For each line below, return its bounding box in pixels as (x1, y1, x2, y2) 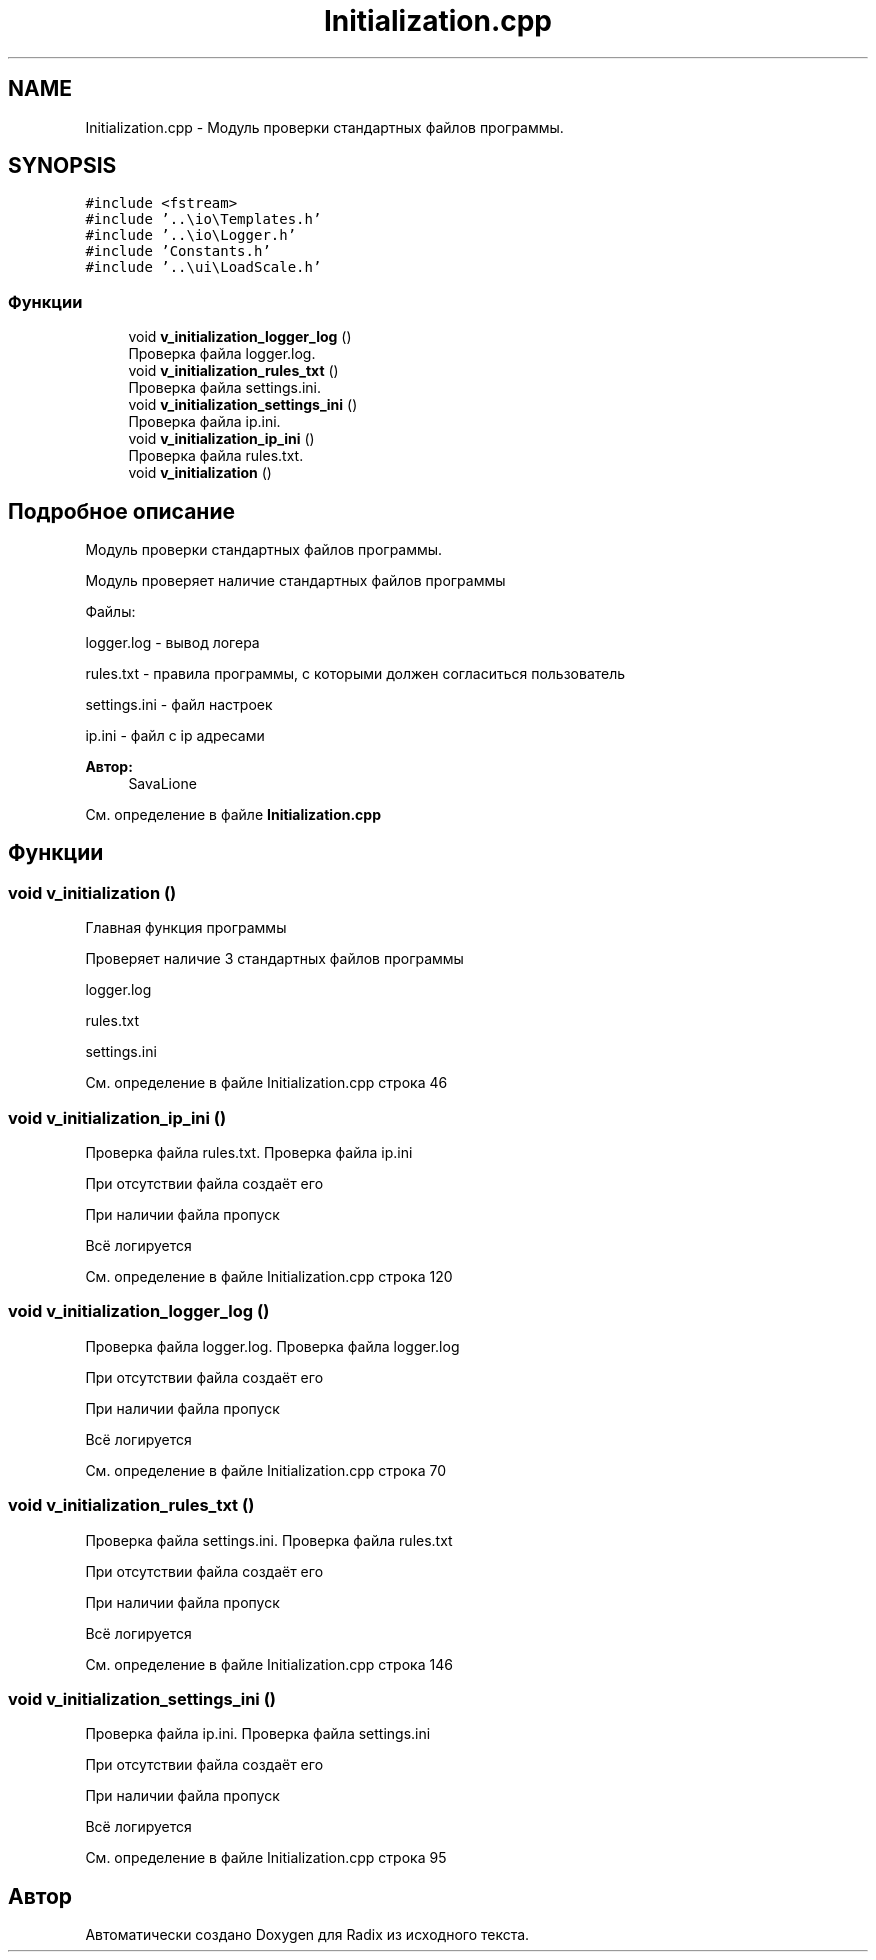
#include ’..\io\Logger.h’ (85, 227, 297, 244)
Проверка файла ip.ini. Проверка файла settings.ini (85, 1725, 431, 1743)
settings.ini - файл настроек (85, 696, 273, 714)
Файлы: (85, 603, 136, 621)
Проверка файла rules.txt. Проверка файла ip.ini (85, 1144, 413, 1161)
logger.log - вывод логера (85, 634, 260, 652)
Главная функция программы (85, 919, 287, 937)
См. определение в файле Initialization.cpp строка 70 (85, 1461, 446, 1479)
